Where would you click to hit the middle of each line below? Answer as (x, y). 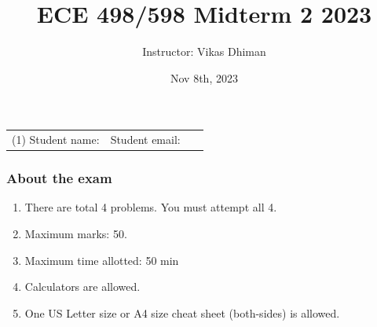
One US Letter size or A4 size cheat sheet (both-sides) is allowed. (182, 312)
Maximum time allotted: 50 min (102, 260)
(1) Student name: (56, 140)
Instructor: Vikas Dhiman (204, 51)
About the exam (59, 178)
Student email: (145, 140)
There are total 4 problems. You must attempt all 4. (151, 207)
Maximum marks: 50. (76, 233)
